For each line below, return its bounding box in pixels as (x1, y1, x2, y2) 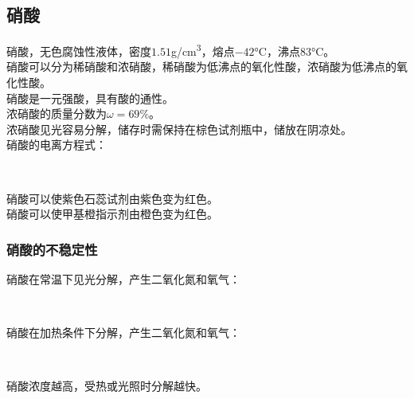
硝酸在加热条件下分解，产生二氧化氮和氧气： (6, 324, 240, 341)
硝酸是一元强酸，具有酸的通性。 (6, 89, 174, 106)
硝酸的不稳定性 (6, 239, 98, 259)
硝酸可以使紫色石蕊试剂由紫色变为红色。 (6, 190, 218, 206)
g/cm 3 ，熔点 (170, 41, 235, 59)
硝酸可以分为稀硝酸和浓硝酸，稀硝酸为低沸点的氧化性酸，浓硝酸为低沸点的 (6, 58, 396, 75)
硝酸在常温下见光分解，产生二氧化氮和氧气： (6, 271, 240, 288)
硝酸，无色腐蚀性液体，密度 (6, 42, 151, 59)
